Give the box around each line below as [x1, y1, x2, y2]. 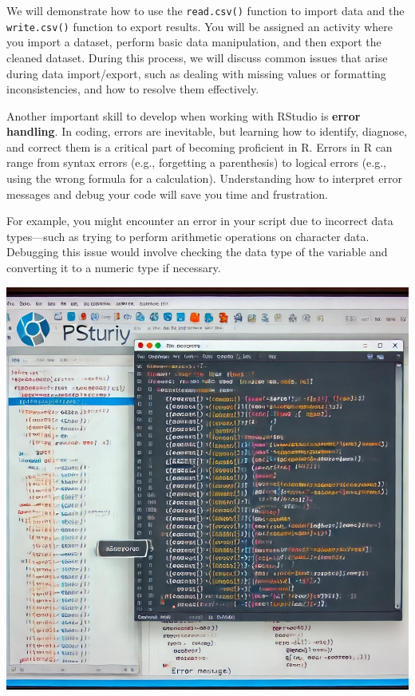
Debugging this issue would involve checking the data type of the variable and [6, 243, 388, 260]
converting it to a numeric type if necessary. [6, 259, 221, 276]
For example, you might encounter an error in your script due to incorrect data [6, 212, 393, 229]
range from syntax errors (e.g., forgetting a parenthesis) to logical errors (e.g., [6, 154, 386, 171]
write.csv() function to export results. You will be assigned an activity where [6, 18, 393, 34]
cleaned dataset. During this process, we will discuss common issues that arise [6, 49, 388, 65]
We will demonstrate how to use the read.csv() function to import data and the [6, 2, 405, 18]
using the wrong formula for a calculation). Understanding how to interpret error [6, 170, 403, 187]
